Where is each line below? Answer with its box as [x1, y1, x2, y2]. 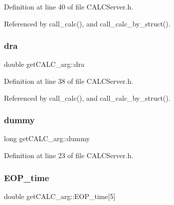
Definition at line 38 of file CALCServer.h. [4, 76, 134, 86]
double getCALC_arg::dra [4, 59, 85, 69]
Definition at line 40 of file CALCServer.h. [4, 1, 134, 11]
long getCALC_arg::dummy [4, 133, 90, 144]
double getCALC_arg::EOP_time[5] [4, 191, 116, 201]
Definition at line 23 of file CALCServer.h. [4, 150, 134, 160]
